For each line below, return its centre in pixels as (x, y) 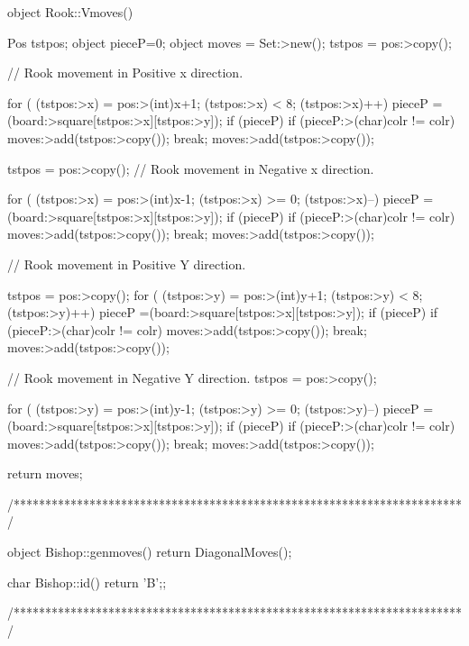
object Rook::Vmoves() (70, 12)
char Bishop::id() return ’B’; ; (87, 582)
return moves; (45, 473)
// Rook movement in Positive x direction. (125, 73)
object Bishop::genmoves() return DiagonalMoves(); (150, 552)
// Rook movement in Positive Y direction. (127, 264)
